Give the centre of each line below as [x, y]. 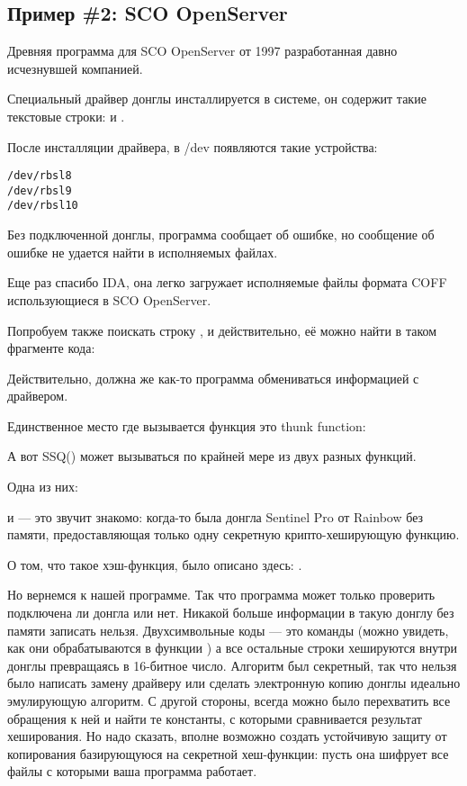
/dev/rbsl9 [40, 190]
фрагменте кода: [51, 348]
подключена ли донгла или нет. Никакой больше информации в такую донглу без [231, 613]
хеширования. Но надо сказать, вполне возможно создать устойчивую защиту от [227, 736]
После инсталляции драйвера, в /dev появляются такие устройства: [193, 146]
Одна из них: [43, 487]
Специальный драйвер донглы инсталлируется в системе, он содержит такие [217, 99]
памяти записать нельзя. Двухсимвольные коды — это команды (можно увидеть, [228, 630]
